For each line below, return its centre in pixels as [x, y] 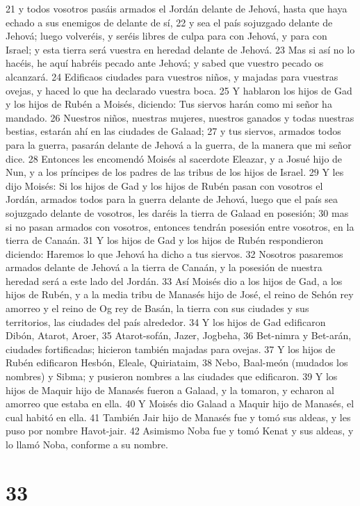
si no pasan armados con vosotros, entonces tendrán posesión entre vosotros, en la [180, 226]
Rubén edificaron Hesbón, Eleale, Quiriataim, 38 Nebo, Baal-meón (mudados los [177, 362]
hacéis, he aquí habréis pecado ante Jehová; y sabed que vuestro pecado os [165, 63]
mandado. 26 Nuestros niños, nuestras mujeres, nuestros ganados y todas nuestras [180, 117]
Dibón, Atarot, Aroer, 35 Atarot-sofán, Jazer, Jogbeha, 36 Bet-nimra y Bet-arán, [179, 335]
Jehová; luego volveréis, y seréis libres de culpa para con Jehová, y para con [166, 36]
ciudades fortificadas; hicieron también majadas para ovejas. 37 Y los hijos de [171, 349]
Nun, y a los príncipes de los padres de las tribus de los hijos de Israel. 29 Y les [175, 172]
